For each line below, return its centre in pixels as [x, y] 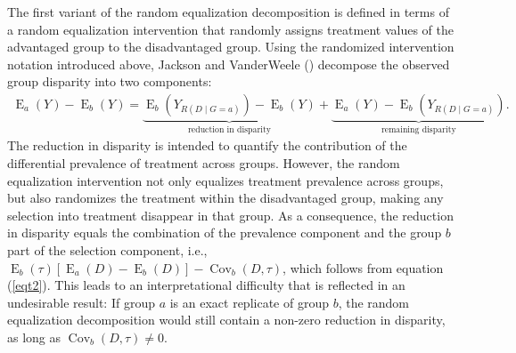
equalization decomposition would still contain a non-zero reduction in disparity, [226, 320]
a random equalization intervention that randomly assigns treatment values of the [230, 29]
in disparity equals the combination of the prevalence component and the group [225, 233]
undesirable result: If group [81, 302]
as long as [34, 337]
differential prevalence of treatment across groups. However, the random [204, 163]
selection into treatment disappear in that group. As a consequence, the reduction [230, 215]
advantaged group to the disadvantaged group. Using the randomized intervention [231, 47]
